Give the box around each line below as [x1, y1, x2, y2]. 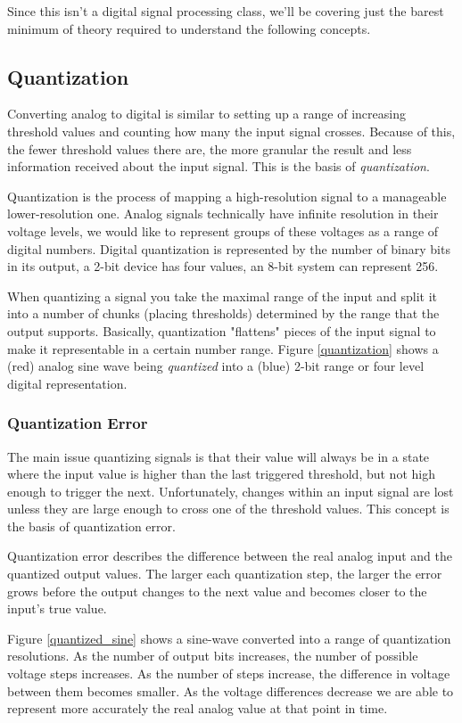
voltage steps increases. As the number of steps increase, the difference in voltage [7, 664, 450, 683]
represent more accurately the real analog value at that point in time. [7, 699, 388, 718]
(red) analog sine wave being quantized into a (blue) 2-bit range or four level [7, 357, 425, 375]
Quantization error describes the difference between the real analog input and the [7, 546, 452, 565]
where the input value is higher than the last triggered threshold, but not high [7, 464, 435, 483]
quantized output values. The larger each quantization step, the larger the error [7, 564, 442, 583]
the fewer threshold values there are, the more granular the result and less [7, 139, 412, 158]
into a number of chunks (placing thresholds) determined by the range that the [7, 304, 440, 323]
